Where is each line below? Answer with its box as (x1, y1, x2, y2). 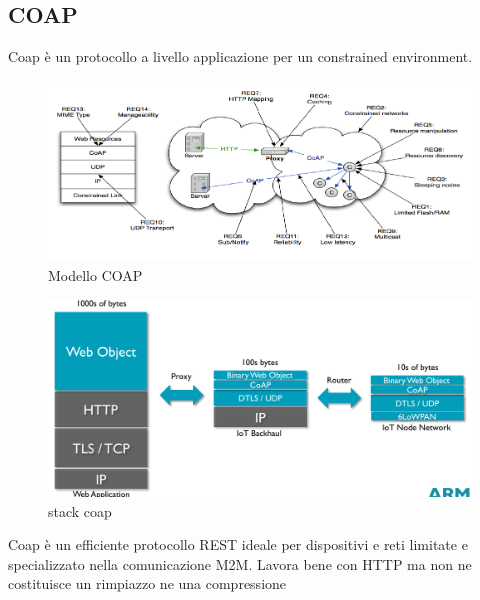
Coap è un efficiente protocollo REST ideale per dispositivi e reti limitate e (8, 534, 468, 555)
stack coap (48, 500, 112, 521)
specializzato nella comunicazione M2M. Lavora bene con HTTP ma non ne (8, 553, 472, 574)
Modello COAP (48, 264, 143, 285)
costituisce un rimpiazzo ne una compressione (8, 573, 287, 594)
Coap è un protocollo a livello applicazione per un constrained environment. (8, 46, 473, 67)
